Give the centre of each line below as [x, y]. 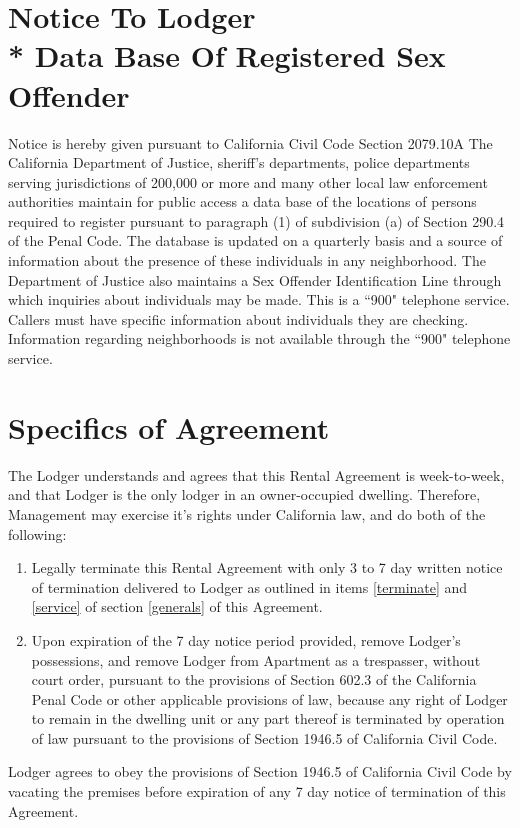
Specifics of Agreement [169, 426]
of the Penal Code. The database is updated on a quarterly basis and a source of [255, 240]
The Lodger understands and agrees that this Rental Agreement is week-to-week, [256, 474]
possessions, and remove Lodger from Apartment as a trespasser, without [256, 659]
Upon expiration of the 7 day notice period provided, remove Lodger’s [246, 639]
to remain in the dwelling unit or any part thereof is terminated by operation [268, 718]
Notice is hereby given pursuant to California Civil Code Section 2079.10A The [250, 142]
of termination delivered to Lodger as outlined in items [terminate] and [249, 586]
